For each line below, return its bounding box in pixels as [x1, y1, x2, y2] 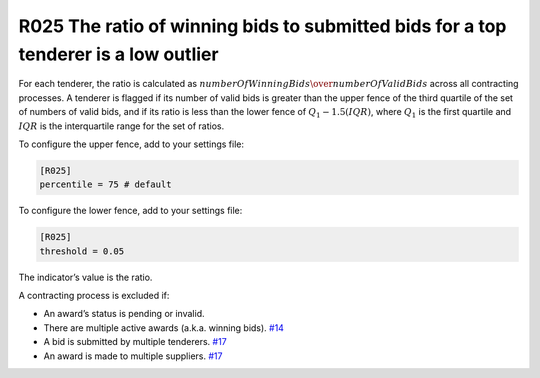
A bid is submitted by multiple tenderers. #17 [43, 336, 227, 348]
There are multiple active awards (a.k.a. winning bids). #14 [43, 321, 285, 334]
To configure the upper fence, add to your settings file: [18, 138, 245, 150]
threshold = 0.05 [39, 245, 125, 257]
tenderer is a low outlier [18, 43, 219, 65]
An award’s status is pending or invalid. [43, 308, 205, 320]
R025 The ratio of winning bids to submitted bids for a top [18, 15, 507, 37]
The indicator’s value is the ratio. [18, 271, 153, 283]
